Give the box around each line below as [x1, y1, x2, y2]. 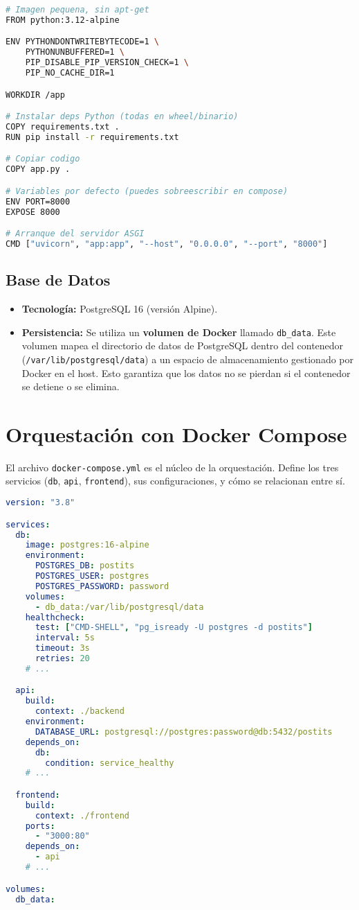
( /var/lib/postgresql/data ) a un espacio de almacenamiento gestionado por [21, 351, 354, 366]
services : [6, 519, 50, 530]
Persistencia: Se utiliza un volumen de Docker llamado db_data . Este [21, 324, 336, 339]
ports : [25, 821, 55, 831]
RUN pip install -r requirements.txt [6, 132, 179, 142]
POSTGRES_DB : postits [35, 561, 135, 571]
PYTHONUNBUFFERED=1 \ [25, 47, 125, 58]
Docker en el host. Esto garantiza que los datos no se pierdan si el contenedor [21, 365, 351, 380]
